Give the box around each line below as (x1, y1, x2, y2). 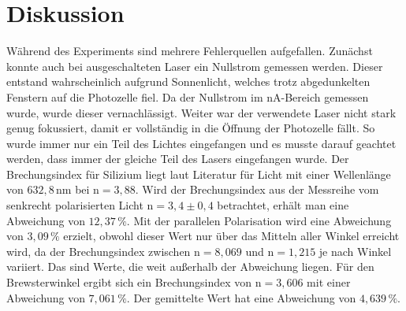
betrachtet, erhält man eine (217, 197, 349, 213)
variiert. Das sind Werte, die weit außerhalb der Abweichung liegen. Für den (6, 258, 374, 275)
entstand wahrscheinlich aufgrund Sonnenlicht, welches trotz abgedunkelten (6, 73, 371, 90)
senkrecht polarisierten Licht (6, 197, 143, 213)
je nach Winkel (318, 243, 392, 259)
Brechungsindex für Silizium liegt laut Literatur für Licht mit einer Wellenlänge (6, 165, 391, 182)
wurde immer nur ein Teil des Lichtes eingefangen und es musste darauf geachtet (6, 135, 397, 151)
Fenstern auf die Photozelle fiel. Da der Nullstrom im (6, 88, 263, 105)
